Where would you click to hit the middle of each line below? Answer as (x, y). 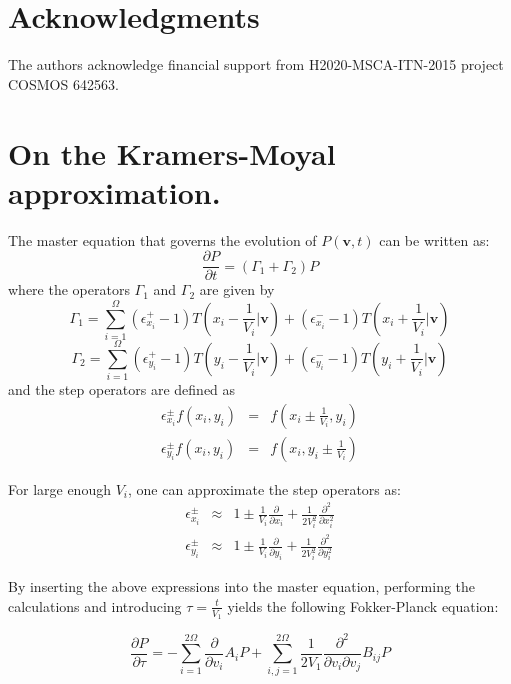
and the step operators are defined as (122, 389)
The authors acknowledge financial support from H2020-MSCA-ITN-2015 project (256, 64)
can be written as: (434, 239)
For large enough (59, 488)
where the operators (69, 289)
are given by (237, 289)
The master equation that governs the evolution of (162, 239)
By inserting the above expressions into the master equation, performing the (242, 586)
